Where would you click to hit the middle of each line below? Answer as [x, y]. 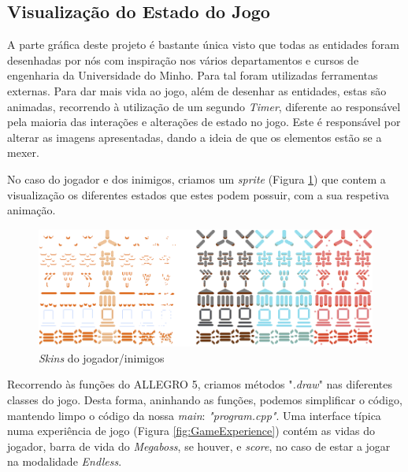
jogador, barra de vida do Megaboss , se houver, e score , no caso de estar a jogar [199, 446]
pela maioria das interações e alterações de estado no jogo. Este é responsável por [204, 122]
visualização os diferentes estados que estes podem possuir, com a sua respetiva [198, 194]
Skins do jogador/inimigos [102, 357]
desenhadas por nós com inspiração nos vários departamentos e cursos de [183, 59]
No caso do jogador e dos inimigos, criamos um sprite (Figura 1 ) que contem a [197, 178]
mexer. [23, 152]
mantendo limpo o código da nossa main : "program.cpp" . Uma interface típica [194, 415]
